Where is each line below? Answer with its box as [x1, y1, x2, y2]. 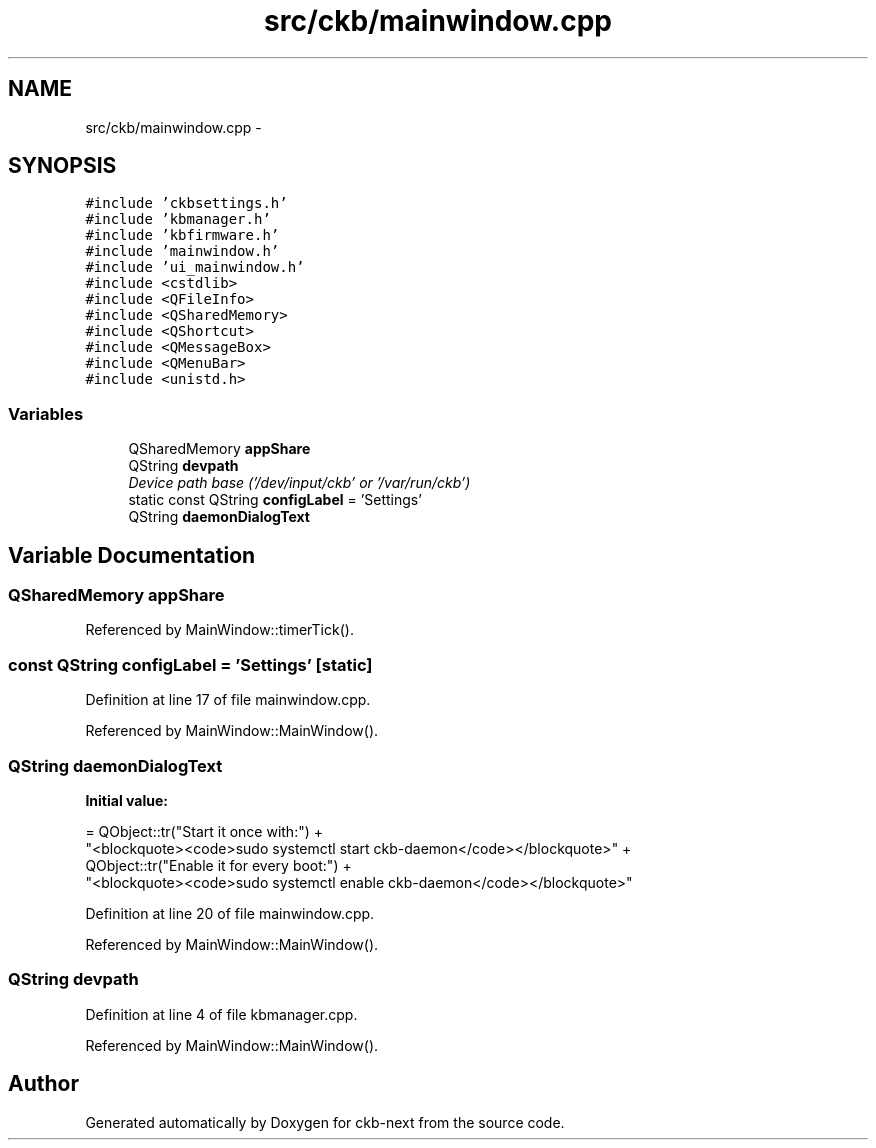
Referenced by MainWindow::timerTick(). [85, 621, 354, 639]
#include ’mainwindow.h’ [85, 243, 280, 260]
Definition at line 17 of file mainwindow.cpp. [85, 691, 371, 709]
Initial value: [85, 791, 168, 809]
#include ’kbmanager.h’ [85, 211, 271, 228]
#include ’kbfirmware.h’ [85, 227, 280, 244]
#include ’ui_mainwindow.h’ [85, 259, 305, 276]
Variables [8, 403, 84, 424]
